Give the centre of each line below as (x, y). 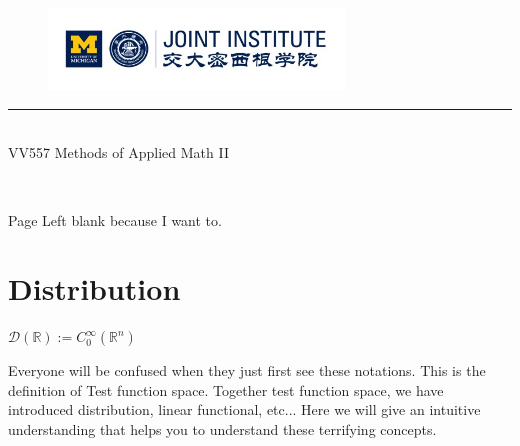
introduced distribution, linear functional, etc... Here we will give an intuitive (244, 409)
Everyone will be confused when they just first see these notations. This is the (247, 370)
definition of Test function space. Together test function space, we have (226, 389)
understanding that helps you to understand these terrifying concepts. (222, 429)
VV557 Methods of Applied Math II (118, 152)
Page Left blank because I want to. (115, 219)
